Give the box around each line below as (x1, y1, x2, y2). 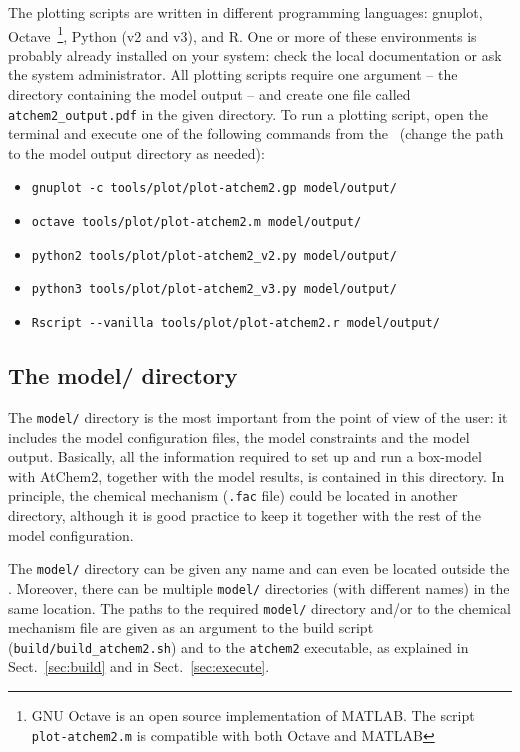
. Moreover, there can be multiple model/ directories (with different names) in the (8, 577, 510, 598)
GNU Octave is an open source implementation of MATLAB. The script (31, 705, 475, 726)
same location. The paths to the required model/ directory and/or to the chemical (8, 597, 511, 618)
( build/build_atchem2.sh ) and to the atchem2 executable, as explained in (8, 636, 469, 657)
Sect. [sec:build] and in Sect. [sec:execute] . (8, 656, 270, 677)
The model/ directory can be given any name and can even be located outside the (8, 558, 510, 579)
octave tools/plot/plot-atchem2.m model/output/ (31, 215, 362, 230)
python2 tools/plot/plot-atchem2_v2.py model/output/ (31, 248, 397, 263)
